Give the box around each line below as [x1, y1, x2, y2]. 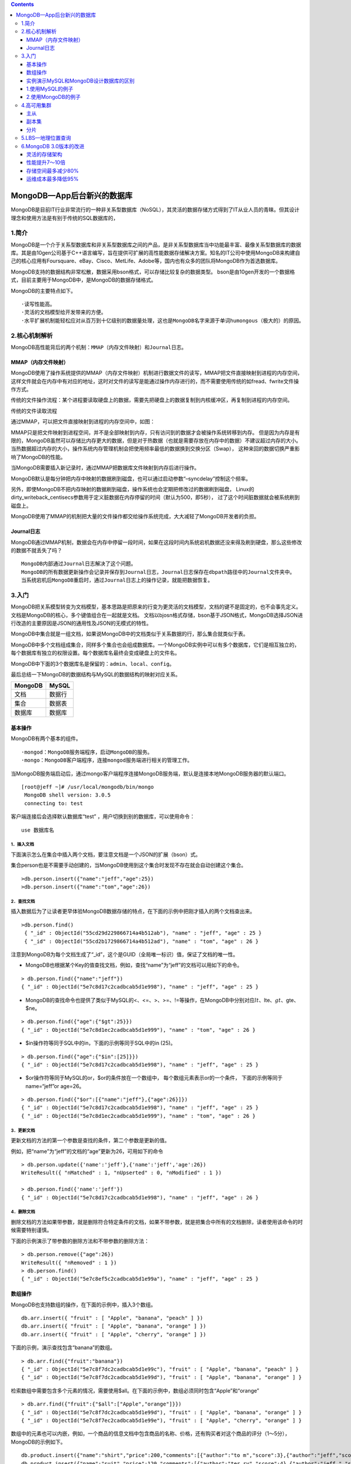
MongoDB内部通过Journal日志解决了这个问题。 [21, 560, 137, 567]
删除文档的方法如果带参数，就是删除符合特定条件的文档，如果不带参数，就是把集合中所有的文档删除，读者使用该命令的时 [11, 1218, 303, 1225]
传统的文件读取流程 [11, 407, 57, 414]
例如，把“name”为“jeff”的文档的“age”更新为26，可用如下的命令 [11, 1148, 164, 1155]
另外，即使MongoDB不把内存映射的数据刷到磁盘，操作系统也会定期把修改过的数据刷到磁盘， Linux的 [11, 485, 254, 492]
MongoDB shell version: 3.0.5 [24, 792, 111, 799]
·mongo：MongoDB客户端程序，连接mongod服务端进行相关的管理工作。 [21, 757, 193, 764]
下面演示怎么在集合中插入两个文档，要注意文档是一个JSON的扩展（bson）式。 [11, 851, 201, 858]
